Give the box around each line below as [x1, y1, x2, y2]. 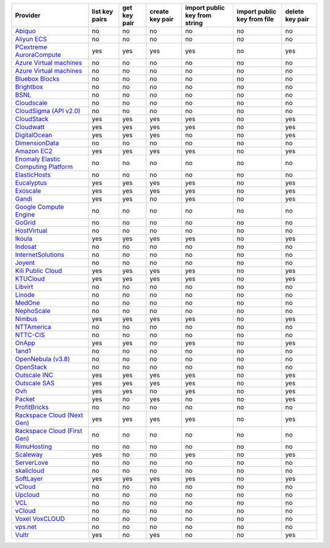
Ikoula [15, 234, 33, 243]
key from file [236, 15, 274, 23]
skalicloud [15, 467, 45, 475]
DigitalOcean [15, 131, 53, 139]
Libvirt [15, 283, 34, 291]
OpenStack [15, 363, 48, 371]
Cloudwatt [15, 123, 45, 131]
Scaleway [15, 450, 43, 459]
